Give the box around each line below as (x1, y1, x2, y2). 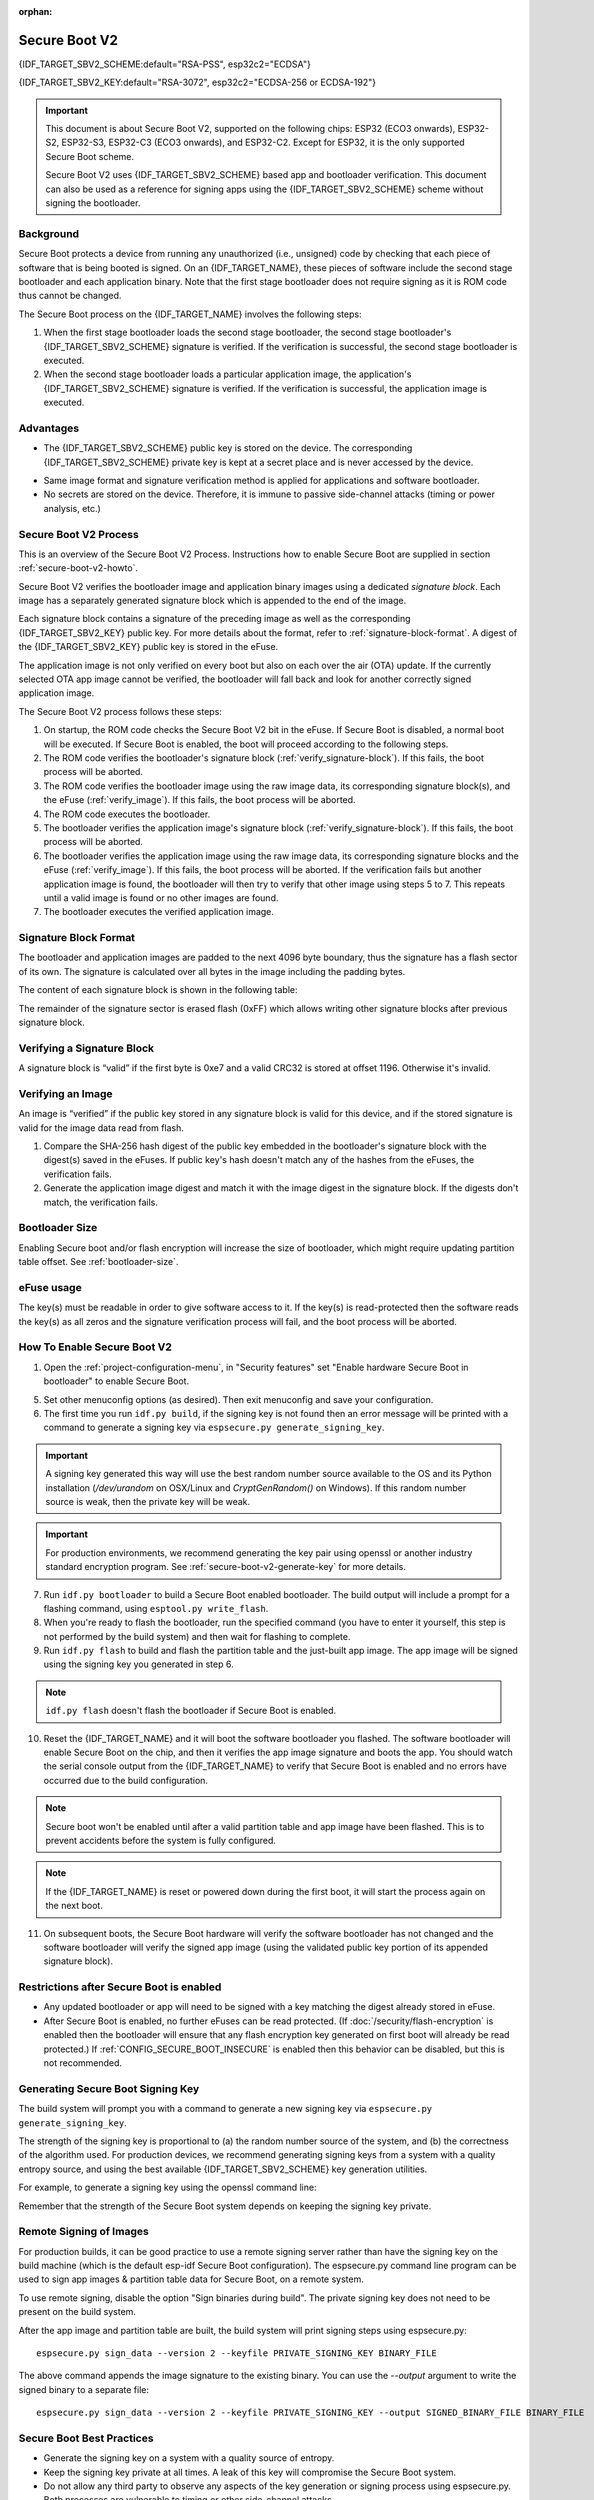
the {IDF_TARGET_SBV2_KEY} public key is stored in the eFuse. (18, 641, 279, 653)
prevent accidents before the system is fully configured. (45, 1834, 277, 1846)
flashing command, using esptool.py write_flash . (43, 1602, 269, 1614)
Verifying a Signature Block (18, 1041, 155, 1055)
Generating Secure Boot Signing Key (18, 2081, 200, 2095)
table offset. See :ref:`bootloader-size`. (18, 1256, 179, 1268)
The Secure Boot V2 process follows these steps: (18, 705, 222, 717)
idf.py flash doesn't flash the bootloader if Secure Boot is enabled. (45, 1705, 337, 1717)
